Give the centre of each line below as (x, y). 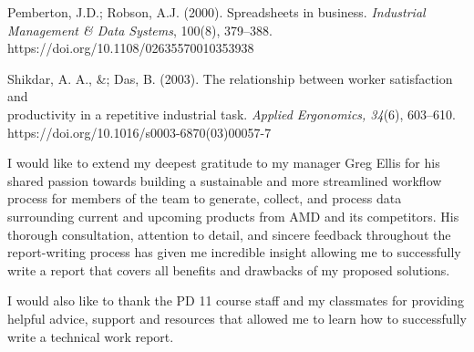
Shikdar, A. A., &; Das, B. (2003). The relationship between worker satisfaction (230, 78)
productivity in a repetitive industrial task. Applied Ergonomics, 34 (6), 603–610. (232, 114)
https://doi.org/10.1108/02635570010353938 (131, 48)
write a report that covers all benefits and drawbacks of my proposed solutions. (229, 269)
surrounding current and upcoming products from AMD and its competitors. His (233, 216)
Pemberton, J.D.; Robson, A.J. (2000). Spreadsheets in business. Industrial (216, 12)
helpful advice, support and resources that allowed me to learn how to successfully (237, 318)
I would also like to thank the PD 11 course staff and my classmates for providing (236, 300)
